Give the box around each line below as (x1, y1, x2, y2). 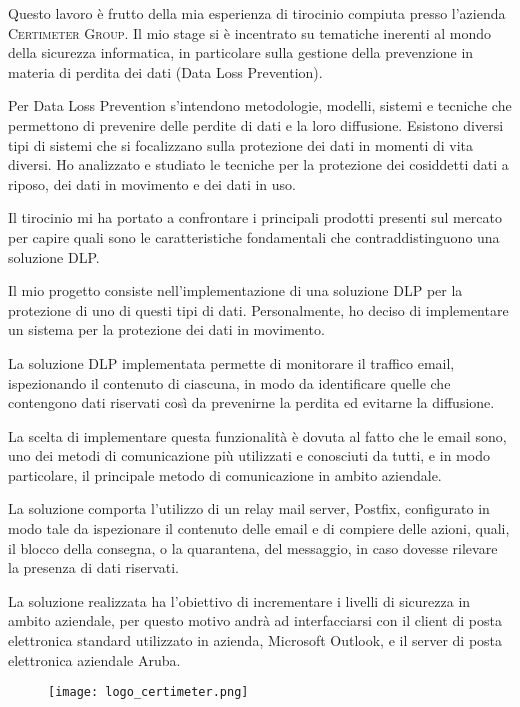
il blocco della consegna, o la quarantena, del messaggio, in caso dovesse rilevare (8, 537, 498, 558)
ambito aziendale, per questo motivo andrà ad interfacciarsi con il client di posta (8, 610, 502, 631)
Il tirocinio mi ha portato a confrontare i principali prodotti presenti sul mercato (8, 207, 503, 228)
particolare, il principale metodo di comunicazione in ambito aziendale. (8, 464, 442, 485)
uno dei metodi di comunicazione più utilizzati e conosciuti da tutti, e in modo (8, 445, 490, 466)
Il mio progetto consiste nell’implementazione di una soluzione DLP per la (8, 280, 463, 301)
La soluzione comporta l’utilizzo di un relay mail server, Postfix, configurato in (8, 498, 490, 519)
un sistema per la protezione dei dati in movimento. (8, 319, 325, 340)
